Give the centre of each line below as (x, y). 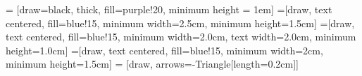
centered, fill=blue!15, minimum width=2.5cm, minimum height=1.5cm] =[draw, (180, 23)
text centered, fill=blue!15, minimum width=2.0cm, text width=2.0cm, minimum (181, 37)
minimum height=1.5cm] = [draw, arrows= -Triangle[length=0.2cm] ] (152, 64)
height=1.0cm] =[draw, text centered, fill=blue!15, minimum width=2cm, (164, 50)
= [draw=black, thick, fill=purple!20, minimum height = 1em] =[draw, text (169, 9)
